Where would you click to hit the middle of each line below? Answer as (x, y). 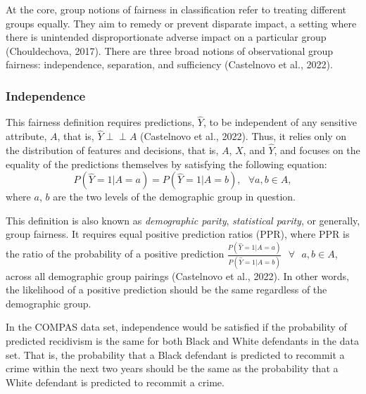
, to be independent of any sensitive (280, 122)
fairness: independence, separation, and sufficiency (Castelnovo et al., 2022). (169, 64)
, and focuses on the (317, 150)
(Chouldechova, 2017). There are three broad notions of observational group (170, 50)
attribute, (26, 136)
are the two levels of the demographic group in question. (174, 197)
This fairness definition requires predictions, (100, 122)
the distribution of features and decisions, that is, (112, 150)
